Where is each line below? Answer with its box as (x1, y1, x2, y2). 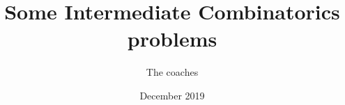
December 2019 (139, 88, 205, 102)
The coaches (146, 65, 199, 79)
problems (127, 24, 217, 53)
